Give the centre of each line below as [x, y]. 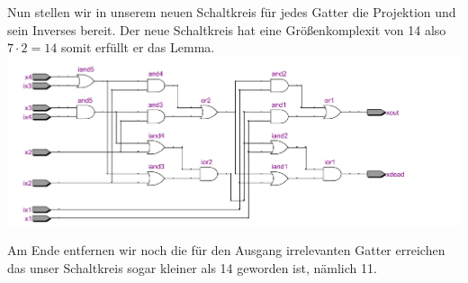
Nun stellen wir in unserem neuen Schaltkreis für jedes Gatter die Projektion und [232, 12]
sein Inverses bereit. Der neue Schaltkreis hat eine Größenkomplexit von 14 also [227, 29]
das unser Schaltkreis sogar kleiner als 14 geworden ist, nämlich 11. [192, 267]
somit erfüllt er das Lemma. [138, 47]
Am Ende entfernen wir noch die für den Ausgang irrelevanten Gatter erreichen [226, 250]
